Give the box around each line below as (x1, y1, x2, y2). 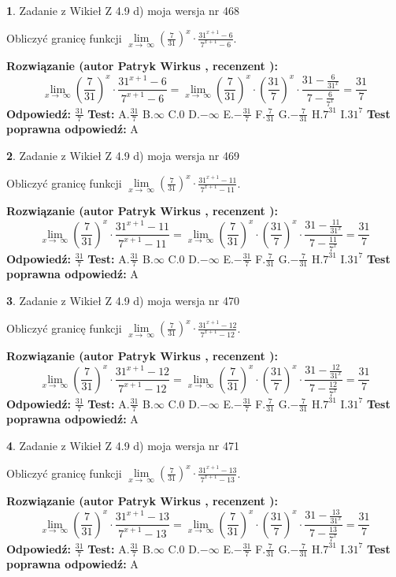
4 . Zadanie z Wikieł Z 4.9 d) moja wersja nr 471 (6, 437, 240, 453)
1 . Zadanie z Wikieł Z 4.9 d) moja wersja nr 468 (6, 2, 240, 18)
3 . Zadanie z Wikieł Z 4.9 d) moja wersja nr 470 (6, 292, 240, 308)
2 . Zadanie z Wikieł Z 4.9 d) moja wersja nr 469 (6, 147, 240, 163)
